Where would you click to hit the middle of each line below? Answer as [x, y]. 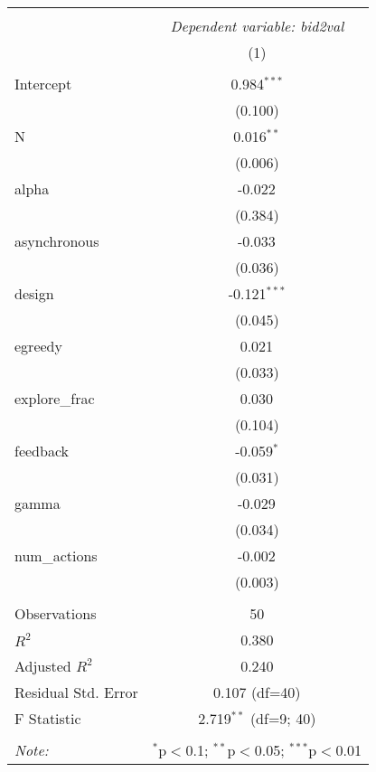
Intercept [43, 84]
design [34, 293]
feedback [42, 451]
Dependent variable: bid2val [257, 26]
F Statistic [48, 718]
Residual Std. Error [76, 692]
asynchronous [57, 241]
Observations [56, 613]
